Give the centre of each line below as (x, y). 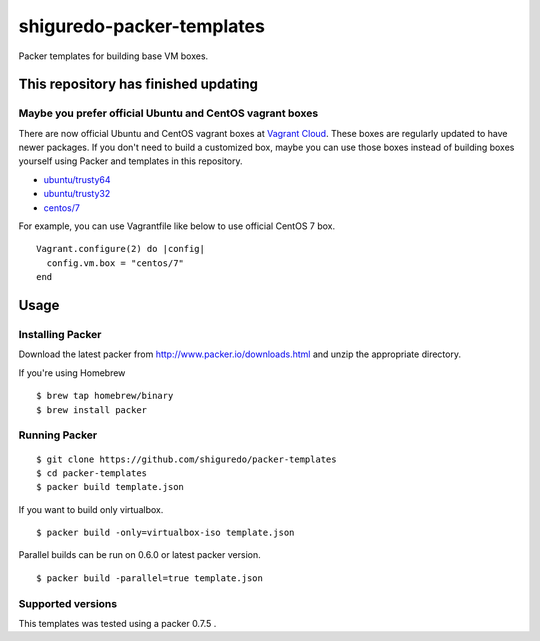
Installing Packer (60, 334)
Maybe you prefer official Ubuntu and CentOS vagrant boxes (168, 113)
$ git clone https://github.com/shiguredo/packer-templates (186, 459)
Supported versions (68, 603)
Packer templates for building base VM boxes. (113, 56)
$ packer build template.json (110, 487)
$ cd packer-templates (92, 473)
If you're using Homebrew (72, 372)
